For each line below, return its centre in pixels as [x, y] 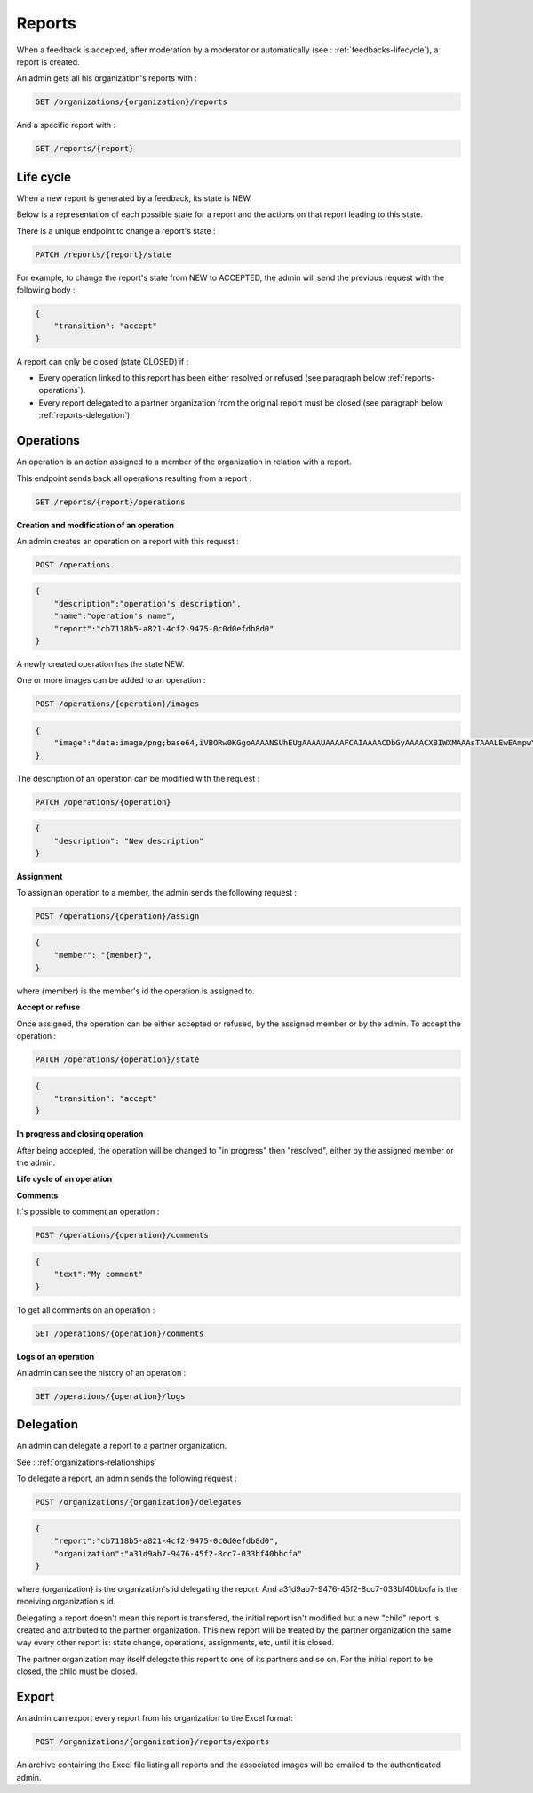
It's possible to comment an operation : [88, 1212]
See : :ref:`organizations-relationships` [87, 1462]
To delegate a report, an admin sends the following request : [127, 1479]
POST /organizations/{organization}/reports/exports [152, 1742]
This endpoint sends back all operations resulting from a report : [134, 478]
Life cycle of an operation [64, 1179]
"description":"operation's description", [147, 603]
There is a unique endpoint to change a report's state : [116, 230]
